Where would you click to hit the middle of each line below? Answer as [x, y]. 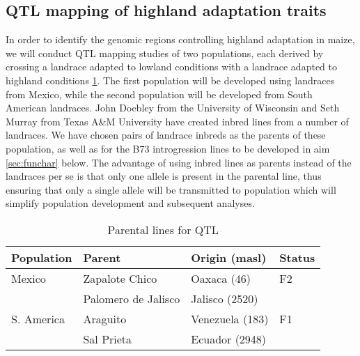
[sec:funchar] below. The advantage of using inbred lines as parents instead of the [179, 162]
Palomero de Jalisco [132, 298]
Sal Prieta [108, 339]
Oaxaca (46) [221, 278]
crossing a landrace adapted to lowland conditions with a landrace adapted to [171, 67]
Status [297, 257]
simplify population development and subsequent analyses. [130, 203]
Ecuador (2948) [229, 339]
